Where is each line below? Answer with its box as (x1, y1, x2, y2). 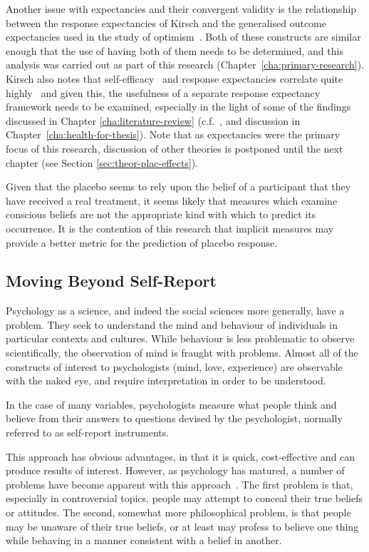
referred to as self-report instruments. (6, 425, 170, 440)
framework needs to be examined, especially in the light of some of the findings (6, 99, 351, 114)
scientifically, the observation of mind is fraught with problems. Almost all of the (6, 345, 358, 360)
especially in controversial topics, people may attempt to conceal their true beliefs (6, 491, 363, 506)
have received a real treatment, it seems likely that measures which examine (6, 193, 338, 208)
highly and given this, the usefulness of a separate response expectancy (6, 85, 321, 100)
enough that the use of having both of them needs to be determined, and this (6, 43, 343, 58)
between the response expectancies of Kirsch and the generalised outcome (6, 15, 327, 30)
